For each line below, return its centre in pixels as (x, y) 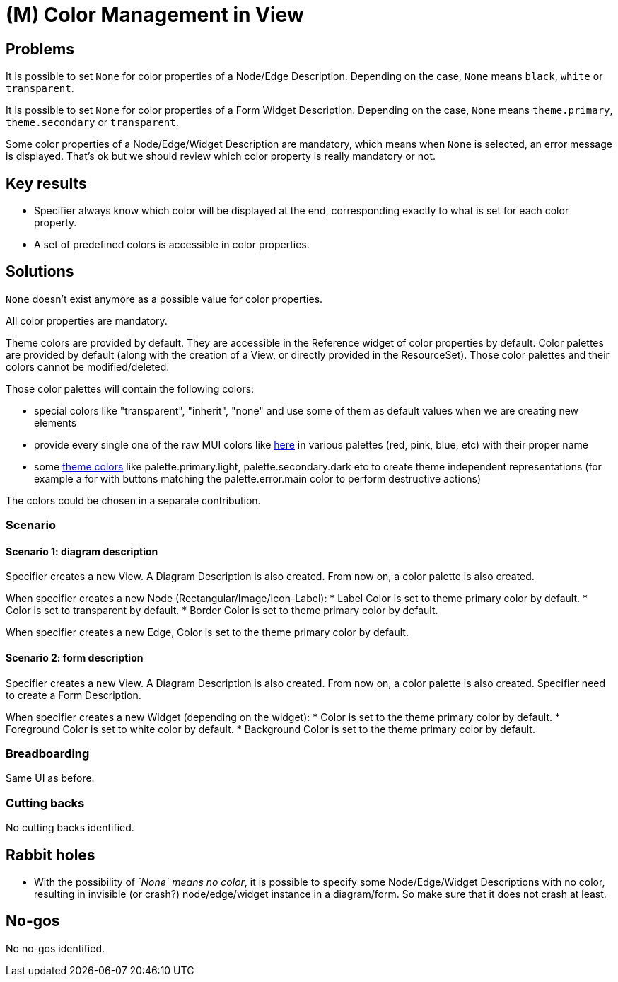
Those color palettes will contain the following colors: (130, 388)
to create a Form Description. (74, 695)
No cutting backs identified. (70, 828)
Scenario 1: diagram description (82, 551)
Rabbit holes (51, 855)
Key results (46, 183)
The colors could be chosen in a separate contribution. (133, 500)
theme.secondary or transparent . (92, 122)
